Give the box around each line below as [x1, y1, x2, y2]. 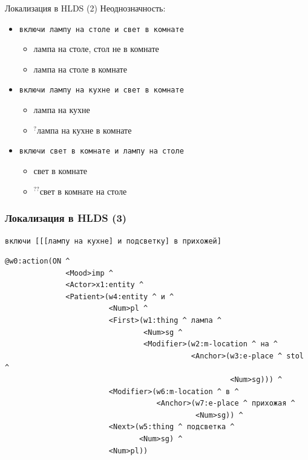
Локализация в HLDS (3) [5, 210, 127, 225]
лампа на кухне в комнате [37, 123, 132, 136]
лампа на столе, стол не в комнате [33, 42, 159, 55]
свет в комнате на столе [39, 184, 127, 197]
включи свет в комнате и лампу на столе [19, 147, 184, 156]
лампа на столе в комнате [33, 62, 127, 75]
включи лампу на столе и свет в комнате [19, 25, 184, 34]
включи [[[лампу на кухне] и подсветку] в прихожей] [5, 237, 221, 246]
